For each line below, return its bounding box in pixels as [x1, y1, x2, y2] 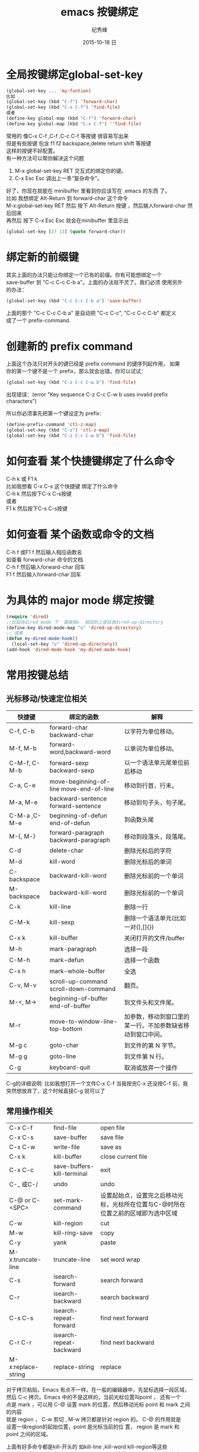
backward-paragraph [49, 836, 111, 844]
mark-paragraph [49, 944, 97, 953]
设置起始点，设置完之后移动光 [100, 1191, 184, 1200]
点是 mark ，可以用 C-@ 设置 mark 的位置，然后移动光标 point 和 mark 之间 [6, 1400, 191, 1408]
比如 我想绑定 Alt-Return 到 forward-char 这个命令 [6, 194, 129, 201]
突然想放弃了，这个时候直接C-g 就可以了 [6, 1087, 105, 1094]
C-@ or [9, 1196, 31, 1204]
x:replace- [9, 1363, 39, 1371]
